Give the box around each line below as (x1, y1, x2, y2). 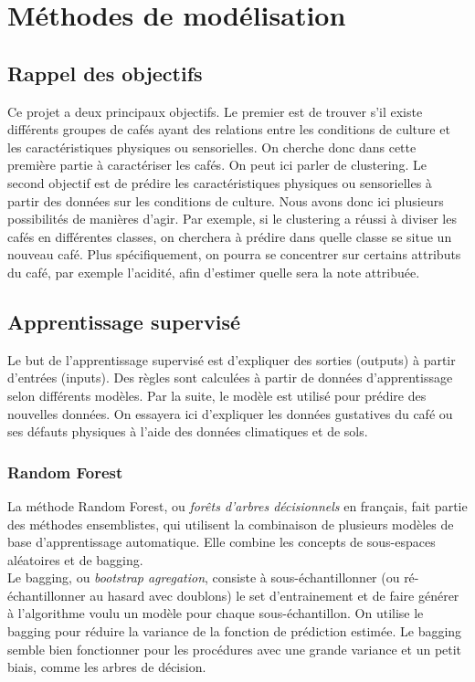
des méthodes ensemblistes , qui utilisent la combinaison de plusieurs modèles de (7, 514, 454, 533)
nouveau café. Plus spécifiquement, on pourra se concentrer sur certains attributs (7, 245, 461, 264)
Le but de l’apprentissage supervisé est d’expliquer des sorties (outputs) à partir (7, 350, 456, 369)
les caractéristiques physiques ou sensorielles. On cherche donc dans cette (7, 137, 417, 156)
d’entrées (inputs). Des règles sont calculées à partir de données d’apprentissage (7, 368, 453, 387)
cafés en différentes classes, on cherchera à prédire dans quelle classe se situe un (7, 226, 452, 246)
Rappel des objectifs (7, 58, 203, 87)
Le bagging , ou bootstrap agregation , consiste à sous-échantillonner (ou (7, 568, 400, 587)
